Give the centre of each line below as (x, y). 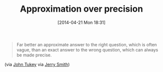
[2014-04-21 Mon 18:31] (81, 22)
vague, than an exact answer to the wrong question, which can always (87, 50)
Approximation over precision (81, 9)
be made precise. (34, 55)
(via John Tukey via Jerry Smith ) (37, 64)
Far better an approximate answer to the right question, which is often (87, 44)
